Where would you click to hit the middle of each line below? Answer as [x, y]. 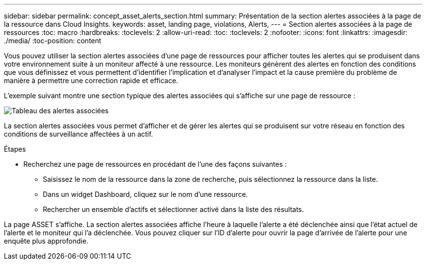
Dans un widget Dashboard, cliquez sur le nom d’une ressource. [145, 194]
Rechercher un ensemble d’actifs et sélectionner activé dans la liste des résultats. [173, 209]
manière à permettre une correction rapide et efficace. [91, 80]
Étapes [15, 149]
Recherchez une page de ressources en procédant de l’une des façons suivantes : [155, 164]
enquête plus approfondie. [46, 241]
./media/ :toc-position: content [53, 41]
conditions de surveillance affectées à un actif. [79, 134]
